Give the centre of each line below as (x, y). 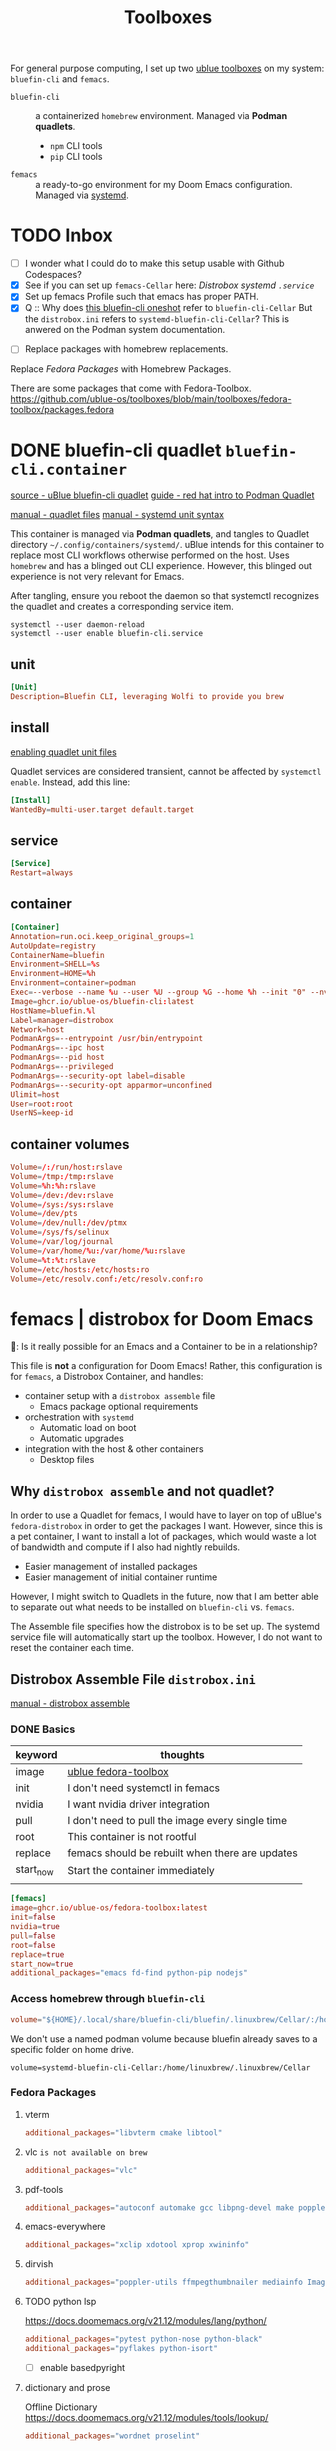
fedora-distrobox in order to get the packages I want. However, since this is (166, 1526)
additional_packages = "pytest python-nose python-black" (143, 2339)
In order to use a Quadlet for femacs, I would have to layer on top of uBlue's (166, 1515)
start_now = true (42, 1964)
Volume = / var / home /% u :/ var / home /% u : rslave (98, 1251)
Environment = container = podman (73, 983)
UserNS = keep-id (42, 1113)
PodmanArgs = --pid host (57, 1057)
